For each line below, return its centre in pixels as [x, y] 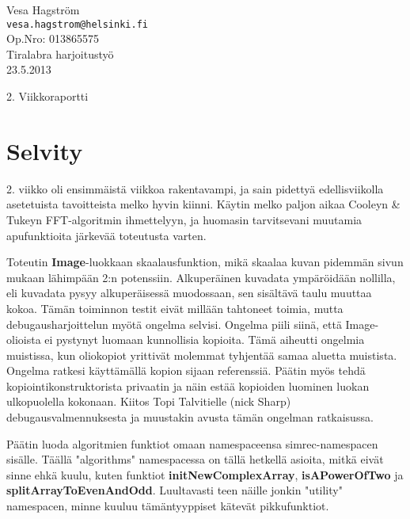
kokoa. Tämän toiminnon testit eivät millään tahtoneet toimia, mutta [175, 308]
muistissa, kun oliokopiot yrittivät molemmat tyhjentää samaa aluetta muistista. [202, 355]
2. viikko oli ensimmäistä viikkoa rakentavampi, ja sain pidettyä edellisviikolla [195, 188]
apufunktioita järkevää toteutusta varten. [106, 235]
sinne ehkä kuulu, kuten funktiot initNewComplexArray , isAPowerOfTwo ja [205, 474]
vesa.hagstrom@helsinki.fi [77, 24]
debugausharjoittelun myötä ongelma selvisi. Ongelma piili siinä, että [174, 324]
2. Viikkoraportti [47, 96]
